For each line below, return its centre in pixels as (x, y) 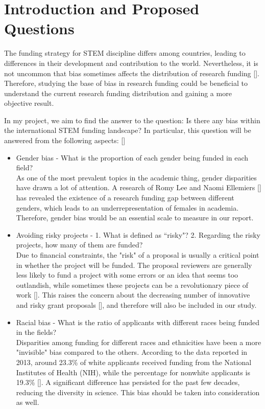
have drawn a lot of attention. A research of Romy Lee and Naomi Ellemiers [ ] (139, 187)
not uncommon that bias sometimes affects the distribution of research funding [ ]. (132, 73)
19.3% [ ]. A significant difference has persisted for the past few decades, (128, 382)
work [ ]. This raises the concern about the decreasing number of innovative (133, 295)
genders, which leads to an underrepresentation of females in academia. (127, 207)
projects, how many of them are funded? (79, 245)
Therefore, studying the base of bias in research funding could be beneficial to (126, 83)
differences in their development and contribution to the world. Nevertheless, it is (131, 63)
